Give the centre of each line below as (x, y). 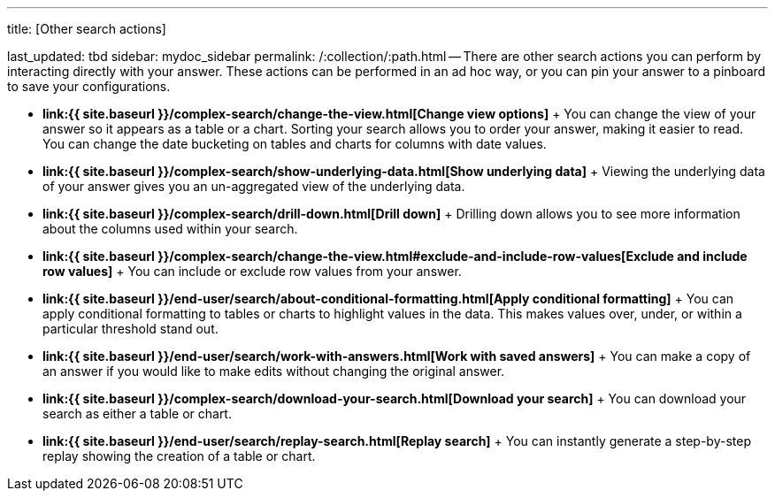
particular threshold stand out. (130, 329)
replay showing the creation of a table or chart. (179, 456)
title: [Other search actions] (87, 29)
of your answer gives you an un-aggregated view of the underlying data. (254, 186)
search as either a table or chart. (137, 414)
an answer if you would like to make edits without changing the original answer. (274, 371)
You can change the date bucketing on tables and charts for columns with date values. (295, 144)
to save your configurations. (89, 86)
